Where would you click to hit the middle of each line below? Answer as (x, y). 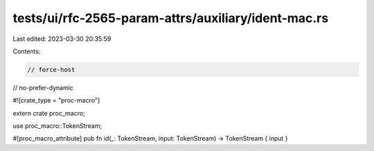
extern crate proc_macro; (49, 113)
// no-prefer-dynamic (43, 87)
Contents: (27, 51)
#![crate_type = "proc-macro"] (56, 100)
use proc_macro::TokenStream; (57, 126)
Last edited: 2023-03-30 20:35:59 (62, 39)
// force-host (51, 70)
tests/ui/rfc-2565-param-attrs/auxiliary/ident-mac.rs (171, 18)
